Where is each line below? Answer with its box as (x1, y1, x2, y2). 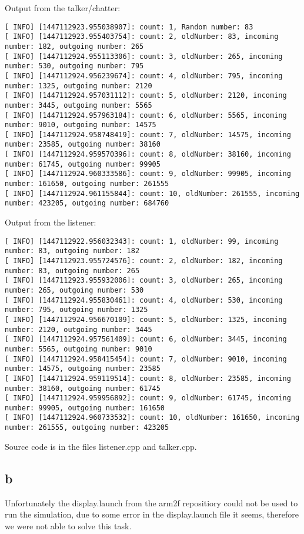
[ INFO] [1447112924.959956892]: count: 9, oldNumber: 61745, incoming (5, 394, 291, 403)
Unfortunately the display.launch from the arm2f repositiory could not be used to (5, 496, 298, 509)
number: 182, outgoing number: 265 (5, 42, 144, 51)
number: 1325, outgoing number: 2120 (5, 81, 152, 90)
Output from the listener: (5, 216, 96, 228)
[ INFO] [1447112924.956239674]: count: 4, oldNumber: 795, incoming (5, 71, 283, 80)
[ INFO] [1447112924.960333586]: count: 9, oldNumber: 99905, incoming (5, 170, 291, 178)
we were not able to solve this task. (5, 519, 132, 532)
